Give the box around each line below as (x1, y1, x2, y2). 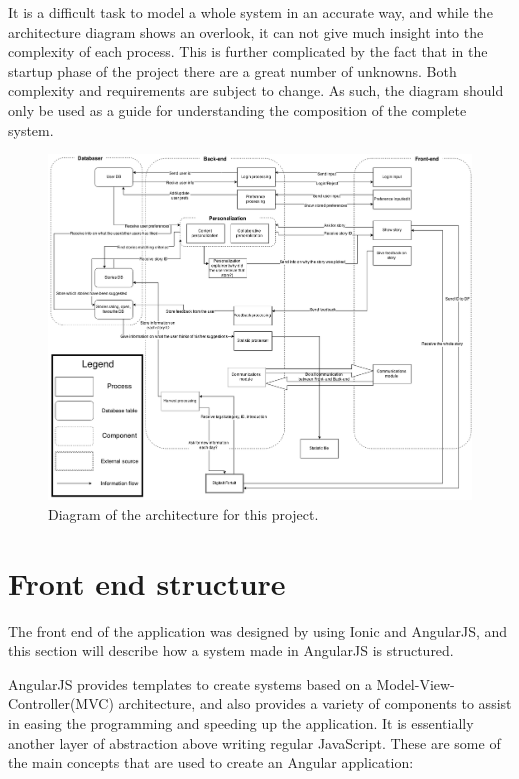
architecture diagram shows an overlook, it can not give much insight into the (8, 21, 484, 42)
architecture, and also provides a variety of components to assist (118, 693, 512, 714)
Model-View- (376, 673, 455, 694)
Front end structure (8, 562, 286, 603)
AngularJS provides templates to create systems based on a (8, 673, 372, 694)
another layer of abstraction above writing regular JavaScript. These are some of (8, 732, 501, 753)
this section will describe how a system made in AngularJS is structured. (8, 640, 454, 661)
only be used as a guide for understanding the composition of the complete (8, 99, 467, 120)
